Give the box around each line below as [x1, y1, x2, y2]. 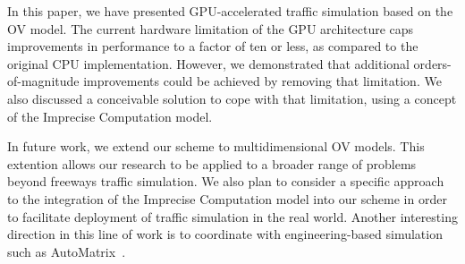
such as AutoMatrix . [7, 242, 126, 260]
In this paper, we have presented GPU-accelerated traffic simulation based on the [7, 2, 453, 20]
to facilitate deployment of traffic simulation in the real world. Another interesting [7, 207, 458, 226]
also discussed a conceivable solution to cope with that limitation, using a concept [7, 89, 457, 107]
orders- [413, 54, 452, 72]
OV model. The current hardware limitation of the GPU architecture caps [7, 19, 414, 38]
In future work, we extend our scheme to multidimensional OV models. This [7, 137, 425, 156]
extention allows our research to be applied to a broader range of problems [7, 154, 417, 173]
